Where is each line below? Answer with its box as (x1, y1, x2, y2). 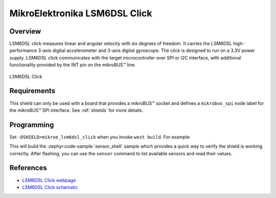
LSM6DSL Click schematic (22, 184, 78, 190)
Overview (9, 27, 41, 36)
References (9, 163, 47, 173)
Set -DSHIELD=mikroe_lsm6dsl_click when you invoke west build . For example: (9, 134, 191, 140)
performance (9, 47, 37, 53)
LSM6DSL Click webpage (22, 177, 76, 183)
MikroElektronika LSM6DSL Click (9, 8, 152, 19)
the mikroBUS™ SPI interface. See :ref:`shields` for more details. (9, 107, 143, 113)
